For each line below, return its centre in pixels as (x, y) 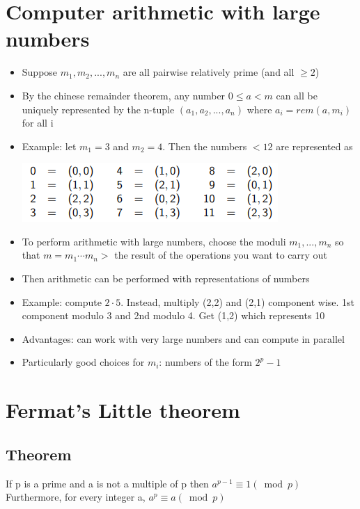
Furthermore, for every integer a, (76, 497)
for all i (38, 123)
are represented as (314, 146)
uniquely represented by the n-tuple (98, 109)
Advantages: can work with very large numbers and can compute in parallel (183, 338)
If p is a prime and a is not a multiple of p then (107, 483)
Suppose (40, 72)
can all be (297, 95)
